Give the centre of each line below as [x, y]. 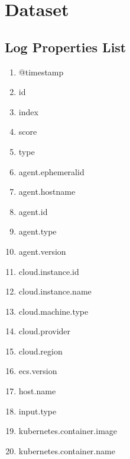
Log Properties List [66, 47]
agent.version [42, 251]
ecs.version [38, 371]
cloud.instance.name [55, 291]
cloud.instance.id [49, 271]
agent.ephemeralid [51, 171]
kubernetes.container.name [67, 450]
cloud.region [40, 351]
